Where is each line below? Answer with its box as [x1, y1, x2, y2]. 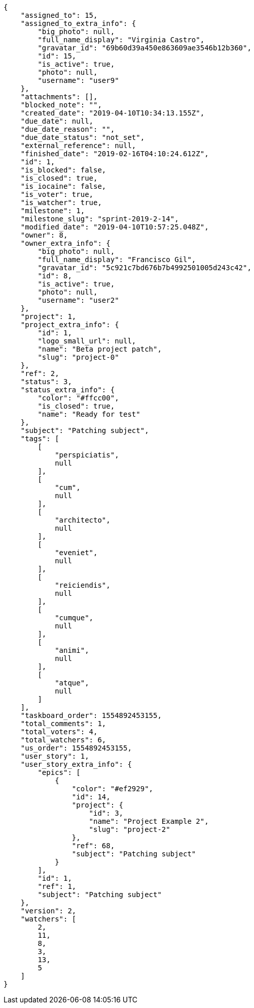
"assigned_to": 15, [20, 11, 98, 19]
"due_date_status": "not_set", [20, 133, 145, 141]
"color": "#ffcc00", [38, 394, 119, 402]
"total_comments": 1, [20, 719, 106, 728]
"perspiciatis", [55, 451, 119, 459]
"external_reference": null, [20, 141, 136, 150]
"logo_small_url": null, [38, 337, 136, 345]
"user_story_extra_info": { [20, 760, 132, 768]
